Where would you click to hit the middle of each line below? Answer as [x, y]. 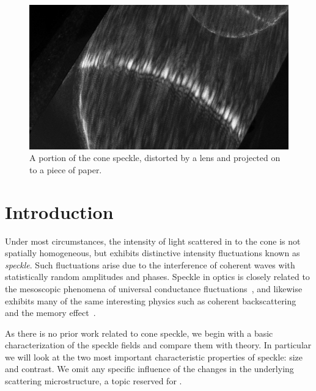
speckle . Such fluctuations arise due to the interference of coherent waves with [150, 264]
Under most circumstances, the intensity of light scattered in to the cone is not [153, 241]
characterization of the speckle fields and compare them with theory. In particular [158, 345]
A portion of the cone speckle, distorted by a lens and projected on [155, 158]
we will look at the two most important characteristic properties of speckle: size [154, 357]
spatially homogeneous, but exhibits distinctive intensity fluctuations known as [152, 253]
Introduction [59, 211]
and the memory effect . [50, 313]
